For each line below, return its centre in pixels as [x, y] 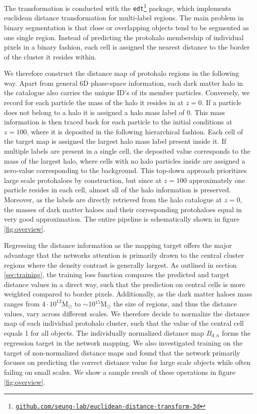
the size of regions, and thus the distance [175, 303]
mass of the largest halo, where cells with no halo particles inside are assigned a [125, 160]
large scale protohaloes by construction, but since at [83, 180]
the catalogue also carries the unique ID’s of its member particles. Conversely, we [127, 92]
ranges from [22, 303]
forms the [236, 332]
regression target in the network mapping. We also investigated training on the [123, 343]
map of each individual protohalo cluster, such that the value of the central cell [124, 323]
